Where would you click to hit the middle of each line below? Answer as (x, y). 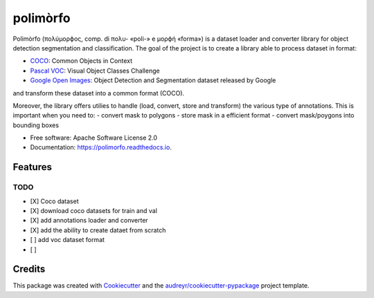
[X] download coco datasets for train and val (93, 211)
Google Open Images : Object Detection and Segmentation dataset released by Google (153, 80)
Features (32, 167)
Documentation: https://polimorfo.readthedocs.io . (101, 147)
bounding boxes (36, 125)
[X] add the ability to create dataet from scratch (98, 230)
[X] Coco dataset (54, 201)
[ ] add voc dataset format (68, 240)
